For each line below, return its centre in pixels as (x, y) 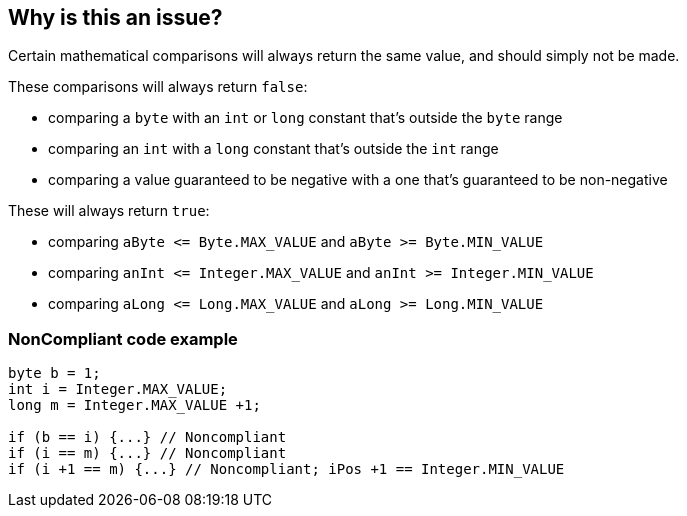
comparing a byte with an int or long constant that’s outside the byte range (305, 118)
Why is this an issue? (115, 17)
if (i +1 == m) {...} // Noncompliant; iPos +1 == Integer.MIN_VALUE (286, 469)
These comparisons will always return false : (158, 87)
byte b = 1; (54, 373)
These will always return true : (109, 211)
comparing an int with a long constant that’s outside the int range (273, 149)
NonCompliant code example (123, 338)
